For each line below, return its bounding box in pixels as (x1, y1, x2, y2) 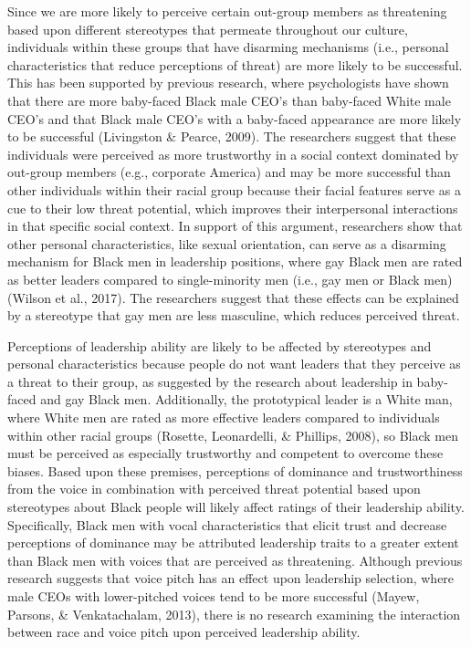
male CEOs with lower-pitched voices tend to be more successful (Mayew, (7, 587, 420, 605)
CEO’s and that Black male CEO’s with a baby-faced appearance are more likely (7, 109, 462, 128)
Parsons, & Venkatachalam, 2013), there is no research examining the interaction (7, 604, 461, 623)
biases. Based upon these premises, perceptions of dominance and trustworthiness (7, 461, 463, 480)
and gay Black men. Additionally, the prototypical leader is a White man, (40, 390, 453, 409)
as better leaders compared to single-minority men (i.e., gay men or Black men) (7, 269, 453, 288)
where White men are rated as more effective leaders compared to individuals (7, 408, 440, 427)
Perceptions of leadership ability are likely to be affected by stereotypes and (7, 336, 432, 355)
